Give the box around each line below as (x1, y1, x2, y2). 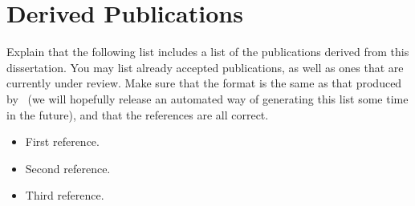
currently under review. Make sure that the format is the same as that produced (6, 75, 402, 91)
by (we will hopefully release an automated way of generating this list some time (6, 90, 409, 107)
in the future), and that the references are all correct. (6, 106, 269, 123)
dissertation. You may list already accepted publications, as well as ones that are (6, 59, 404, 75)
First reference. (25, 133, 100, 150)
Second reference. (25, 160, 111, 176)
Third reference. (25, 187, 104, 204)
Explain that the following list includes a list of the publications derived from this (6, 43, 409, 60)
